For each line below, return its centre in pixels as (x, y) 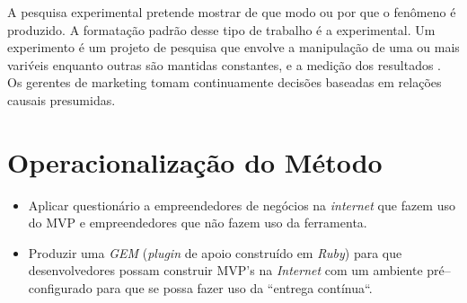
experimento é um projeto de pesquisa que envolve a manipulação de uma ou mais (233, 47)
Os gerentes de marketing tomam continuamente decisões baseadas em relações (225, 82)
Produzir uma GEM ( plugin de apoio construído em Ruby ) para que (215, 252)
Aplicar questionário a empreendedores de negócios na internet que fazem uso (242, 205)
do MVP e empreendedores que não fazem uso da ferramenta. (198, 223)
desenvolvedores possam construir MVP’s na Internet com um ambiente (225, 270)
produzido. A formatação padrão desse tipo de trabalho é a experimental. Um (221, 29)
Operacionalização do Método (195, 161)
